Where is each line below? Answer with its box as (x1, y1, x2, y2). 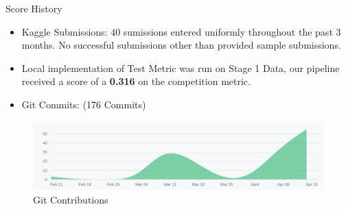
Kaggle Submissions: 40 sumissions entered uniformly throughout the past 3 (21, 24, 341, 38)
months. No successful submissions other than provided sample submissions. (21, 38, 341, 52)
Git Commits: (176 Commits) (21, 97, 146, 111)
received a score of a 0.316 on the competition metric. (21, 74, 251, 88)
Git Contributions (33, 192, 108, 206)
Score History (5, 1, 62, 15)
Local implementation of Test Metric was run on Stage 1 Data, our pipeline (21, 60, 340, 75)
